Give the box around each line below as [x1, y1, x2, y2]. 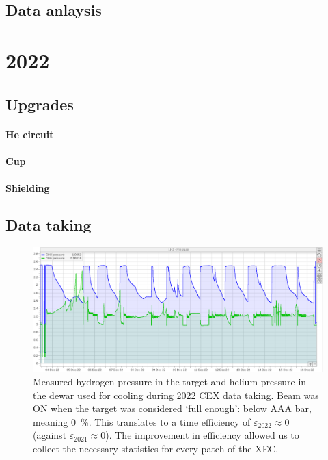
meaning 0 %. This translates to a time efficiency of [33, 414, 251, 429]
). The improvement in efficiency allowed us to [105, 428, 299, 442]
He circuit [5, 127, 54, 141]
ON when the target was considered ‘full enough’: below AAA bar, [33, 401, 312, 416]
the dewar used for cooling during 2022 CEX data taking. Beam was [33, 387, 319, 402]
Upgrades [5, 93, 74, 114]
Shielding [5, 180, 50, 194]
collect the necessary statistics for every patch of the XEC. [33, 442, 279, 456]
